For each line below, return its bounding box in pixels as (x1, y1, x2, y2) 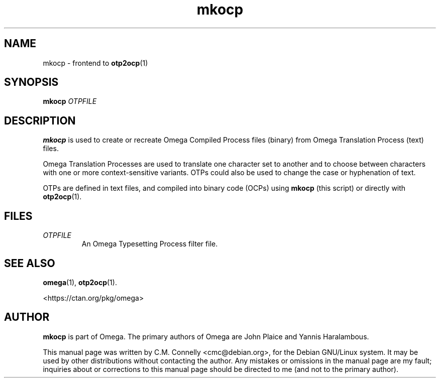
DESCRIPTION (4, 114, 76, 127)
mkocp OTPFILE (43, 97, 97, 106)
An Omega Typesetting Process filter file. (81, 239, 218, 248)
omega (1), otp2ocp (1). (43, 278, 117, 287)
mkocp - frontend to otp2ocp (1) (43, 58, 148, 67)
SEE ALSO (4, 257, 55, 270)
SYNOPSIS (4, 76, 59, 89)
